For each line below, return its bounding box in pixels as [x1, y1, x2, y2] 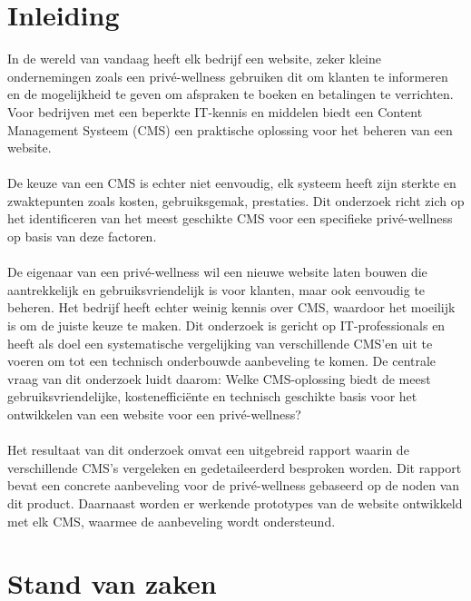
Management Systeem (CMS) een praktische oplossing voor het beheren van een [7, 120, 453, 139]
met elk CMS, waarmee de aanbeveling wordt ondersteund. [7, 511, 336, 530]
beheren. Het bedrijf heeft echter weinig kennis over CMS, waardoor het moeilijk [7, 298, 456, 317]
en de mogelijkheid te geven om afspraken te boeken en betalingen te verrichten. [7, 84, 454, 103]
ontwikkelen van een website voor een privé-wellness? [7, 405, 301, 423]
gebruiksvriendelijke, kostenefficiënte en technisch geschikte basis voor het [7, 387, 417, 406]
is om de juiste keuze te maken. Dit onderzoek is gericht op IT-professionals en [7, 316, 446, 335]
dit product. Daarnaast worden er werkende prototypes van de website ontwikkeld [7, 493, 463, 512]
